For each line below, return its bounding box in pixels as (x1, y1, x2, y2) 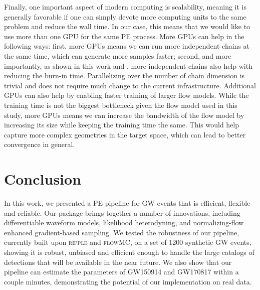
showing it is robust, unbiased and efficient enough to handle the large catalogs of (4, 247, 254, 257)
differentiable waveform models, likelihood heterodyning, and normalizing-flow (4, 217, 244, 228)
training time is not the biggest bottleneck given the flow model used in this (4, 99, 237, 110)
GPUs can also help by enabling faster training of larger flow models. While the (4, 90, 249, 100)
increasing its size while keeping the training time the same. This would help (4, 119, 239, 130)
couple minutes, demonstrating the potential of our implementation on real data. (4, 276, 252, 286)
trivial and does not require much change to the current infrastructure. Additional (4, 80, 256, 90)
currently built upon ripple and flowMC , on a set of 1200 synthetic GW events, (4, 237, 251, 247)
